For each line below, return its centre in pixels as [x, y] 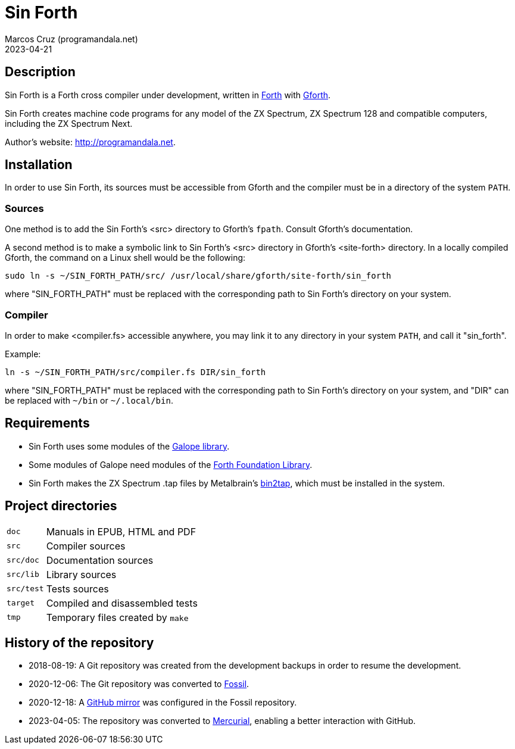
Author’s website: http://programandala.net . [90, 142]
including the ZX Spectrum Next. [69, 123]
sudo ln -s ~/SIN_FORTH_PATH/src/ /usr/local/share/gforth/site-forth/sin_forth [198, 276]
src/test [25, 589]
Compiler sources [86, 546]
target [21, 603]
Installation [39, 165]
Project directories [61, 506]
